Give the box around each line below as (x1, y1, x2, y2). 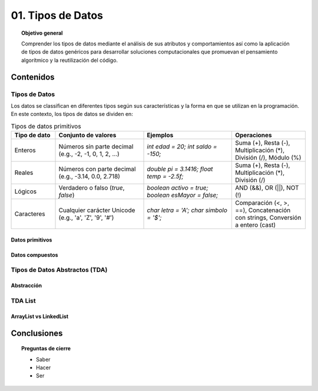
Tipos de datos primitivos (11, 122, 82, 130)
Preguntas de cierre (21, 345, 71, 352)
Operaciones (234, 131, 272, 140)
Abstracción (11, 282, 42, 289)
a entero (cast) (234, 221, 276, 229)
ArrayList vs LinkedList (11, 313, 69, 320)
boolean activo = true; (147, 184, 208, 192)
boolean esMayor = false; (147, 191, 218, 200)
